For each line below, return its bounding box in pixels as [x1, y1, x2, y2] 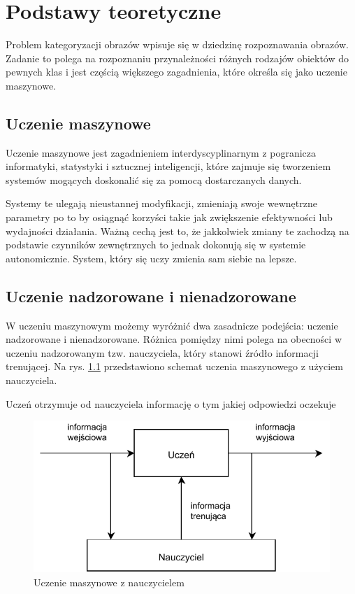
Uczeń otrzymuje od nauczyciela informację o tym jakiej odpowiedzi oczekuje [6, 396, 336, 411]
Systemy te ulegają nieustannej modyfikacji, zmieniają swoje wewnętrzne [6, 196, 317, 211]
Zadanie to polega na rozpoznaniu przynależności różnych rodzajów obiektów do [6, 50, 349, 65]
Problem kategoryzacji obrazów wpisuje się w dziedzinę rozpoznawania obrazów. [6, 37, 349, 52]
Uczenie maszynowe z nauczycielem [34, 574, 184, 589]
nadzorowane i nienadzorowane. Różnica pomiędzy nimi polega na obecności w [6, 332, 342, 346]
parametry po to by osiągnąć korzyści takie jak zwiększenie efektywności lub [6, 210, 333, 225]
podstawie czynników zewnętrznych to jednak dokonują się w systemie [6, 237, 306, 252]
